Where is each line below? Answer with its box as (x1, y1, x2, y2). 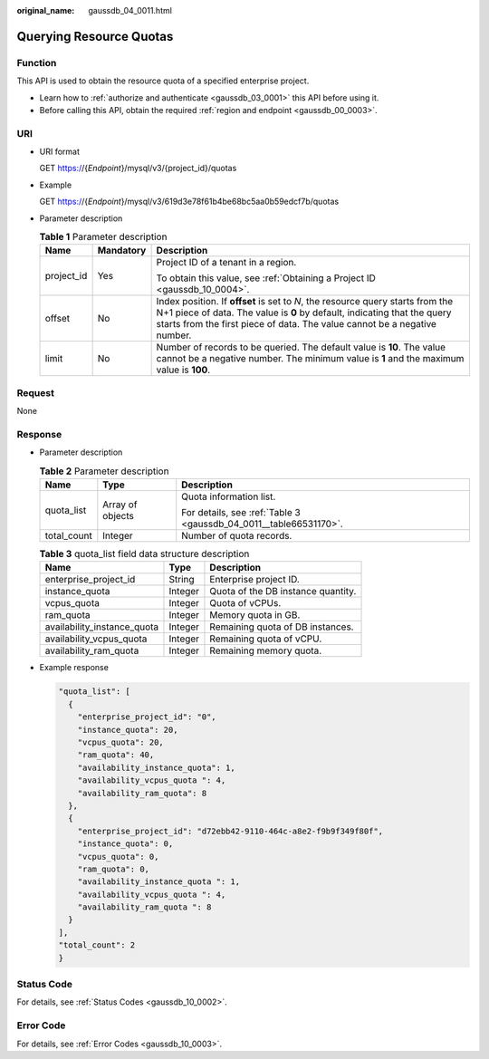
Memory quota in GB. (209, 609, 301, 621)
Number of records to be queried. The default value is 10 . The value (156, 341, 446, 353)
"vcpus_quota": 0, (77, 852, 159, 862)
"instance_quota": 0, (77, 839, 174, 849)
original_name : (16, 5, 75, 15)
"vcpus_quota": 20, (77, 736, 165, 747)
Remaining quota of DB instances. (209, 621, 354, 633)
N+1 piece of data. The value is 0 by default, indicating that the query (156, 306, 452, 319)
